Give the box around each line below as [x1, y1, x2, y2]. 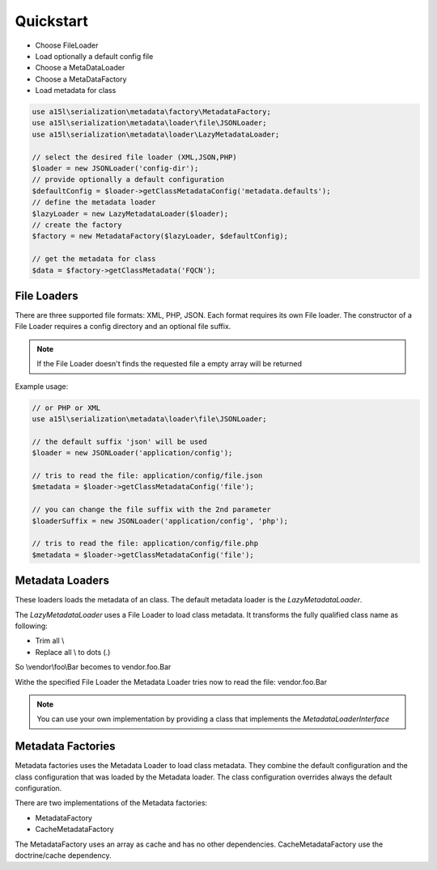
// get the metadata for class [32, 255, 157, 264]
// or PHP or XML [32, 403, 101, 412]
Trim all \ [35, 636, 65, 646]
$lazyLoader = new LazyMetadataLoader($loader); [32, 209, 229, 218]
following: [15, 621, 48, 631]
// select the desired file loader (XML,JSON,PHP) [32, 152, 238, 162]
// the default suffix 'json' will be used [32, 437, 208, 446]
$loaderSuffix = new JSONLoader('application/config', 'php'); [32, 516, 289, 526]
